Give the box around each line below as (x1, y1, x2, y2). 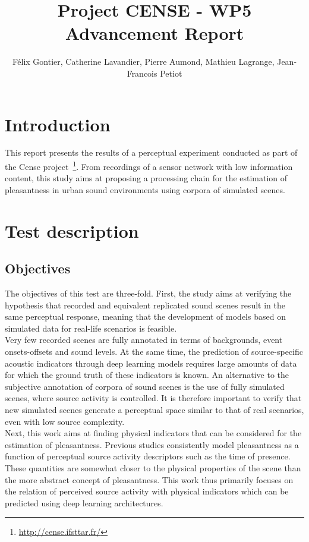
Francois (127, 67, 157, 79)
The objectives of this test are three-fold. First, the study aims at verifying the (5, 287, 292, 300)
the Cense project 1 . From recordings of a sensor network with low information (5, 159, 293, 172)
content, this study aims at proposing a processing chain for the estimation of (5, 172, 288, 184)
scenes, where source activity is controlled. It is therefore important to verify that (5, 392, 302, 404)
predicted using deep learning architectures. (5, 496, 163, 509)
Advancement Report (65, 21, 244, 45)
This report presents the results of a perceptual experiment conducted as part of (5, 146, 298, 159)
